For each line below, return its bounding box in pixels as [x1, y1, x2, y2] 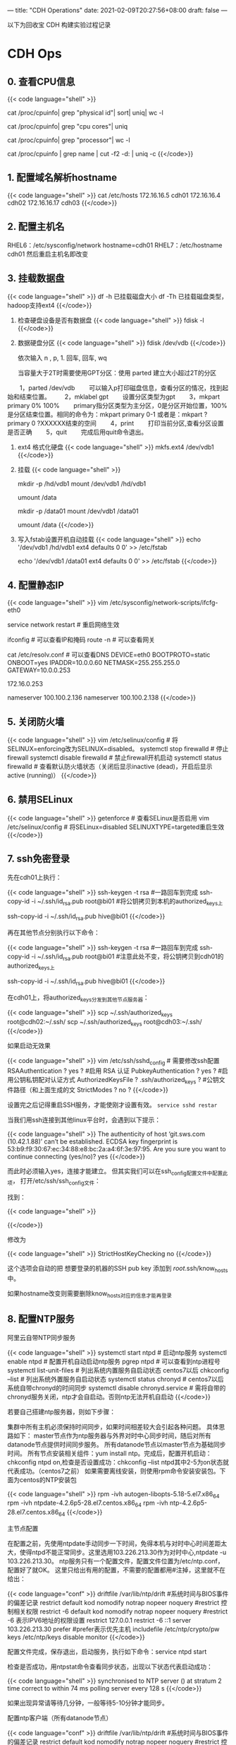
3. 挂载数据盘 [7, 272, 65, 285]
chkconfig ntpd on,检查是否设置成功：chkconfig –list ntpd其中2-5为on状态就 [7, 1457, 230, 1466]
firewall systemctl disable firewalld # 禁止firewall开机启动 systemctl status [7, 753, 222, 762]
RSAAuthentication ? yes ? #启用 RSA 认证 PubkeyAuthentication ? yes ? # [7, 1067, 223, 1075]
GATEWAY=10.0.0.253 [7, 666, 71, 674]
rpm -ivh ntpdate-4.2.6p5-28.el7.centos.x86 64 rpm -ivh [7, 1498, 168, 1509]
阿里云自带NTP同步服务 [7, 1333, 76, 1341]
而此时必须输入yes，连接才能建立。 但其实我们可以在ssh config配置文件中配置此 [7, 1166, 228, 1177]
